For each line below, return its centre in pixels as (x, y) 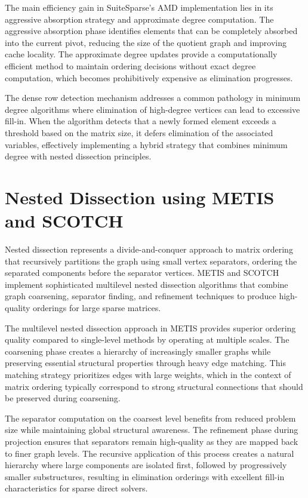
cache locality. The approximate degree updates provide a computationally (141, 54)
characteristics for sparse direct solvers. (76, 488)
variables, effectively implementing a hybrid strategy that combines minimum (146, 144)
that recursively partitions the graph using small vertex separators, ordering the (151, 261)
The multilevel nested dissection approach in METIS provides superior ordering (150, 328)
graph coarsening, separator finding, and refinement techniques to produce (141, 296)
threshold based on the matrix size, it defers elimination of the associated (139, 132)
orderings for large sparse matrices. (97, 308)
